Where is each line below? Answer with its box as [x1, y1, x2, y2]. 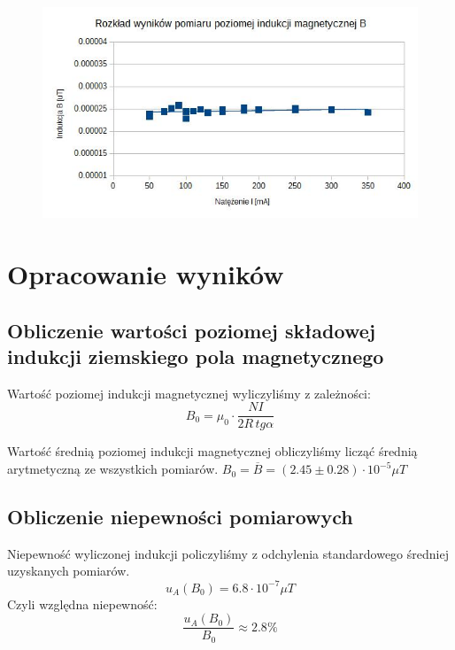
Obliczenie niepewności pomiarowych [7, 503, 353, 530]
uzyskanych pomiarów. [7, 561, 130, 580]
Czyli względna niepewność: [7, 594, 158, 613]
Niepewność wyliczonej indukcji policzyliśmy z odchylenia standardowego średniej [7, 544, 449, 562]
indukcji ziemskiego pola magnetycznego [7, 343, 384, 370]
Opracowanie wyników [7, 256, 284, 292]
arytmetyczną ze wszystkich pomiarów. [7, 460, 219, 478]
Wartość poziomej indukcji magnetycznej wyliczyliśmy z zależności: [7, 383, 371, 402]
